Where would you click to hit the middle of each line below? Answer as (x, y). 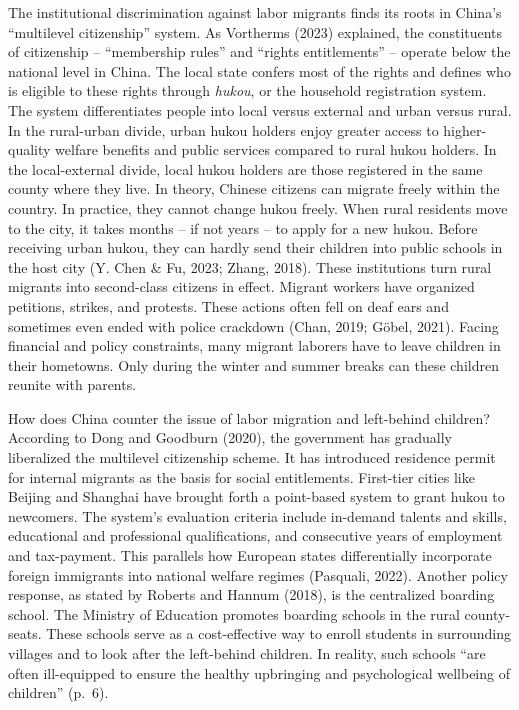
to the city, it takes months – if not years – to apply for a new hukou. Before (243, 227)
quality (29, 149)
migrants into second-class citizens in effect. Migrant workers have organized (241, 286)
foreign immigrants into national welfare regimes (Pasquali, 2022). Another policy (258, 574)
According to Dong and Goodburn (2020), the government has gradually (230, 437)
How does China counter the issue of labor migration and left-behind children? (249, 417)
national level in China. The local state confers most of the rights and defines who (259, 70)
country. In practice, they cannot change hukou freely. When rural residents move (258, 207)
